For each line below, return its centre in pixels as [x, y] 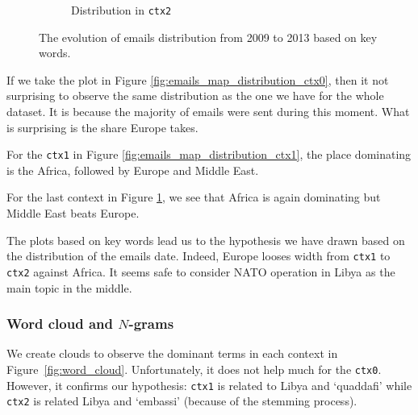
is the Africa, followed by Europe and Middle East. [133, 170]
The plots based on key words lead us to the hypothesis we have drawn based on [206, 240]
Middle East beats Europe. [73, 213]
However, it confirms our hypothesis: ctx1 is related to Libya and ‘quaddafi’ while [209, 385]
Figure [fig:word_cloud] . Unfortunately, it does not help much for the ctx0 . [194, 369]
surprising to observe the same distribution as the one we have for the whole [195, 95]
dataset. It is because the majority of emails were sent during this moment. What [208, 112]
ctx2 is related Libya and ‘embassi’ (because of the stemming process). [182, 401]
